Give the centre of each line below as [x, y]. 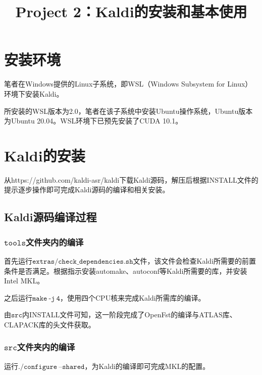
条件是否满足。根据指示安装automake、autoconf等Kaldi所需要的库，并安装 [126, 270]
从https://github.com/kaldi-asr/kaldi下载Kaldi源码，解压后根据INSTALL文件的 [131, 179]
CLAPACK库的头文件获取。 [50, 324]
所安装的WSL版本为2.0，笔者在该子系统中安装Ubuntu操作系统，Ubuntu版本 [128, 111]
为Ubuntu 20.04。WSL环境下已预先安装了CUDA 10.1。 [93, 121]
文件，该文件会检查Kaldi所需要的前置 [195, 261]
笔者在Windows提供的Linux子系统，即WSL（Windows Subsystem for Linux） [128, 84]
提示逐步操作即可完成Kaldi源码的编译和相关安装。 [87, 190]
